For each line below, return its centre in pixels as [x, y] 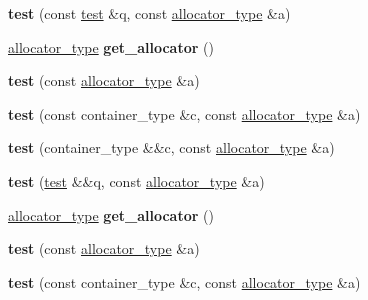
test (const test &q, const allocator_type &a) [149, 13]
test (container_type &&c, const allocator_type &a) [171, 147]
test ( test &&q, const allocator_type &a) [136, 180]
